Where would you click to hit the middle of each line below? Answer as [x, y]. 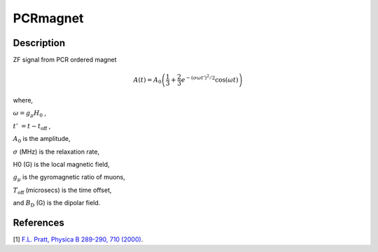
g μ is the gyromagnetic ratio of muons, [69, 178]
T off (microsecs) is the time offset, [62, 191]
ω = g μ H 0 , [30, 114]
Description [39, 43]
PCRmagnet [48, 18]
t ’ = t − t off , [32, 127]
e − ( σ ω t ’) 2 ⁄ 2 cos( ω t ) [210, 79]
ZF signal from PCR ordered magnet [65, 60]
